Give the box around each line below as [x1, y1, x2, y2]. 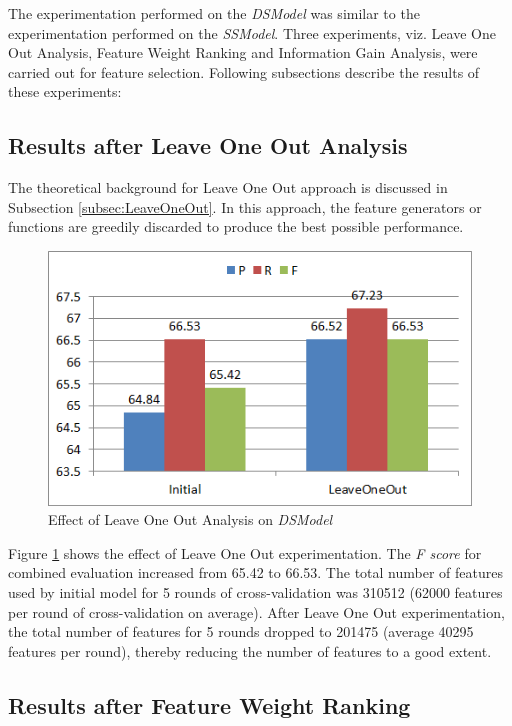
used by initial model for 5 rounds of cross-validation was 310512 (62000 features [8, 582, 503, 603]
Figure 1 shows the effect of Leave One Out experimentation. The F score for [8, 542, 482, 563]
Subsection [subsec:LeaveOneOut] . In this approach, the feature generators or [8, 196, 482, 217]
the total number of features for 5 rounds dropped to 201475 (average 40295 [8, 621, 474, 642]
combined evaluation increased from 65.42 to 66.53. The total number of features [8, 562, 503, 583]
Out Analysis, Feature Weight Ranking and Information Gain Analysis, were [8, 42, 478, 63]
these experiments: [8, 81, 122, 102]
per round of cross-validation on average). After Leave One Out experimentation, [8, 601, 505, 622]
